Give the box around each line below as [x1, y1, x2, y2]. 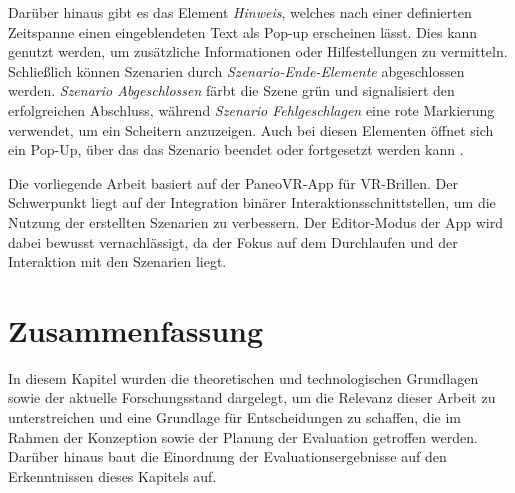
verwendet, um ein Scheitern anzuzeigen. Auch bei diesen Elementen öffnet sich [8, 119, 494, 140]
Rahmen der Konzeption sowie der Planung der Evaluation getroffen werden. [8, 426, 478, 447]
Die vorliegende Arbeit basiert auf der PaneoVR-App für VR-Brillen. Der [8, 172, 458, 193]
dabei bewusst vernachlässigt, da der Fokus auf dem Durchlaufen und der [8, 231, 458, 252]
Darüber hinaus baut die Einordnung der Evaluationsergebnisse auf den [8, 446, 447, 467]
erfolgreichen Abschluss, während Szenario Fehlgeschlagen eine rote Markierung [8, 99, 495, 120]
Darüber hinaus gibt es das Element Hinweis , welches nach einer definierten [8, 2, 472, 22]
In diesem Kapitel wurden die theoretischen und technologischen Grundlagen [8, 367, 479, 388]
